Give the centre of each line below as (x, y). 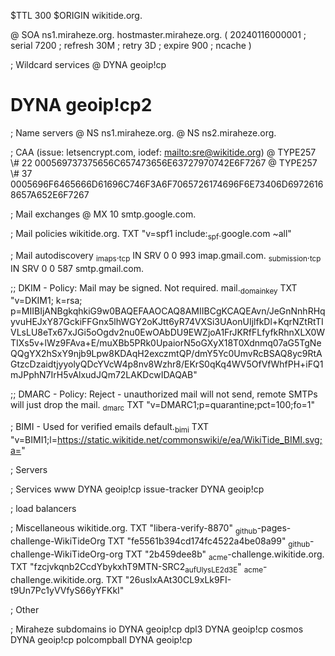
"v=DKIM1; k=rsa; (46, 301)
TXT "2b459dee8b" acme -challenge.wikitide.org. (224, 555)
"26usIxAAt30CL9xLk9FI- (178, 580)
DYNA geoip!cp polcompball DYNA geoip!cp (101, 640)
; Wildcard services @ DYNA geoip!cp (88, 64)
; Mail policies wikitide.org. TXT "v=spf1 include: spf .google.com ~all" (151, 234)
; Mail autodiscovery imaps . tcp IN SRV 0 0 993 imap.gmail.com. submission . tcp (166, 256)
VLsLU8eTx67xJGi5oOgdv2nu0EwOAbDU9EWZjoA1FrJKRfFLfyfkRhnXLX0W (168, 332)
